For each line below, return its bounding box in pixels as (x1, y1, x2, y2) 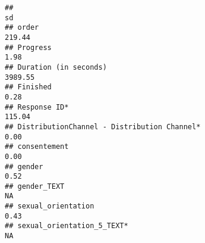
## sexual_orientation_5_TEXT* (5, 222, 128, 230)
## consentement (5, 142, 69, 151)
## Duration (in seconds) (5, 63, 107, 71)
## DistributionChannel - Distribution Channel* (5, 122, 201, 131)
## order (5, 23, 39, 32)
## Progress (5, 43, 52, 52)
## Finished (5, 83, 52, 92)
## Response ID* (5, 102, 69, 111)
